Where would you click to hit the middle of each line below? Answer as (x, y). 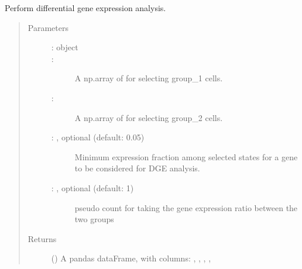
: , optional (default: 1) (92, 187)
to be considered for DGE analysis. (137, 168)
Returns (42, 238)
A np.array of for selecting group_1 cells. (149, 78)
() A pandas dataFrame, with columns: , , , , (131, 258)
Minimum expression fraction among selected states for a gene (186, 156)
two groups (94, 219)
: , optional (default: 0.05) (98, 137)
